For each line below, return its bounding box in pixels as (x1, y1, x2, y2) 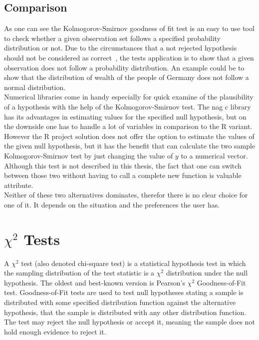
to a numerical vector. (181, 150, 248, 160)
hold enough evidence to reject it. (4, 326, 106, 336)
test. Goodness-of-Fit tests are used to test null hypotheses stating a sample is (4, 287, 244, 297)
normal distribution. (4, 81, 66, 92)
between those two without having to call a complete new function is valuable (4, 170, 242, 180)
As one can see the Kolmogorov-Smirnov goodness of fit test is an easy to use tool (4, 23, 255, 33)
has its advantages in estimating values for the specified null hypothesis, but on (4, 111, 247, 121)
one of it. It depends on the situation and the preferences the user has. (4, 199, 220, 209)
